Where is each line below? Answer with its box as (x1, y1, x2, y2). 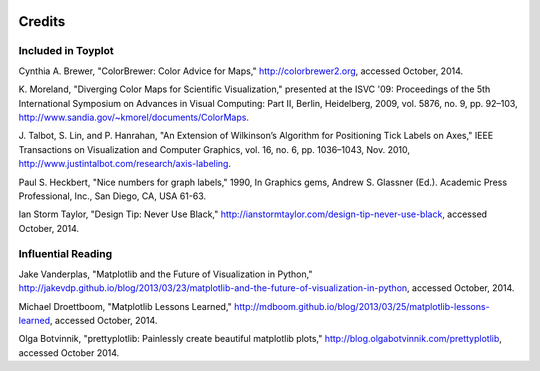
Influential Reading (18, 247, 113, 261)
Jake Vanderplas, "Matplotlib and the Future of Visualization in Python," (18, 268, 313, 280)
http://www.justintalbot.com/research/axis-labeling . (18, 158, 232, 170)
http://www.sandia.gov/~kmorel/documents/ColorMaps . (18, 111, 250, 123)
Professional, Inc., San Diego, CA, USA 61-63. (18, 190, 207, 202)
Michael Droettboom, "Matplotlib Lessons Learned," (18, 300, 232, 312)
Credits (18, 13, 66, 30)
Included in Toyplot (18, 44, 114, 58)
